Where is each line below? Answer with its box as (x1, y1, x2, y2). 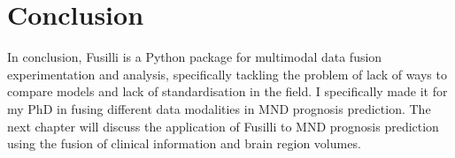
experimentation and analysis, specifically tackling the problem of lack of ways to (7, 64, 447, 83)
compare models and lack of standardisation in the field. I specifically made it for (7, 82, 448, 101)
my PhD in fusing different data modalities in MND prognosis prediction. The (7, 99, 431, 117)
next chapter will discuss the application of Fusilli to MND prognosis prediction (7, 117, 439, 135)
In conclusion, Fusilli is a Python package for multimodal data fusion (7, 48, 382, 66)
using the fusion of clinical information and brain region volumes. (7, 134, 361, 153)
